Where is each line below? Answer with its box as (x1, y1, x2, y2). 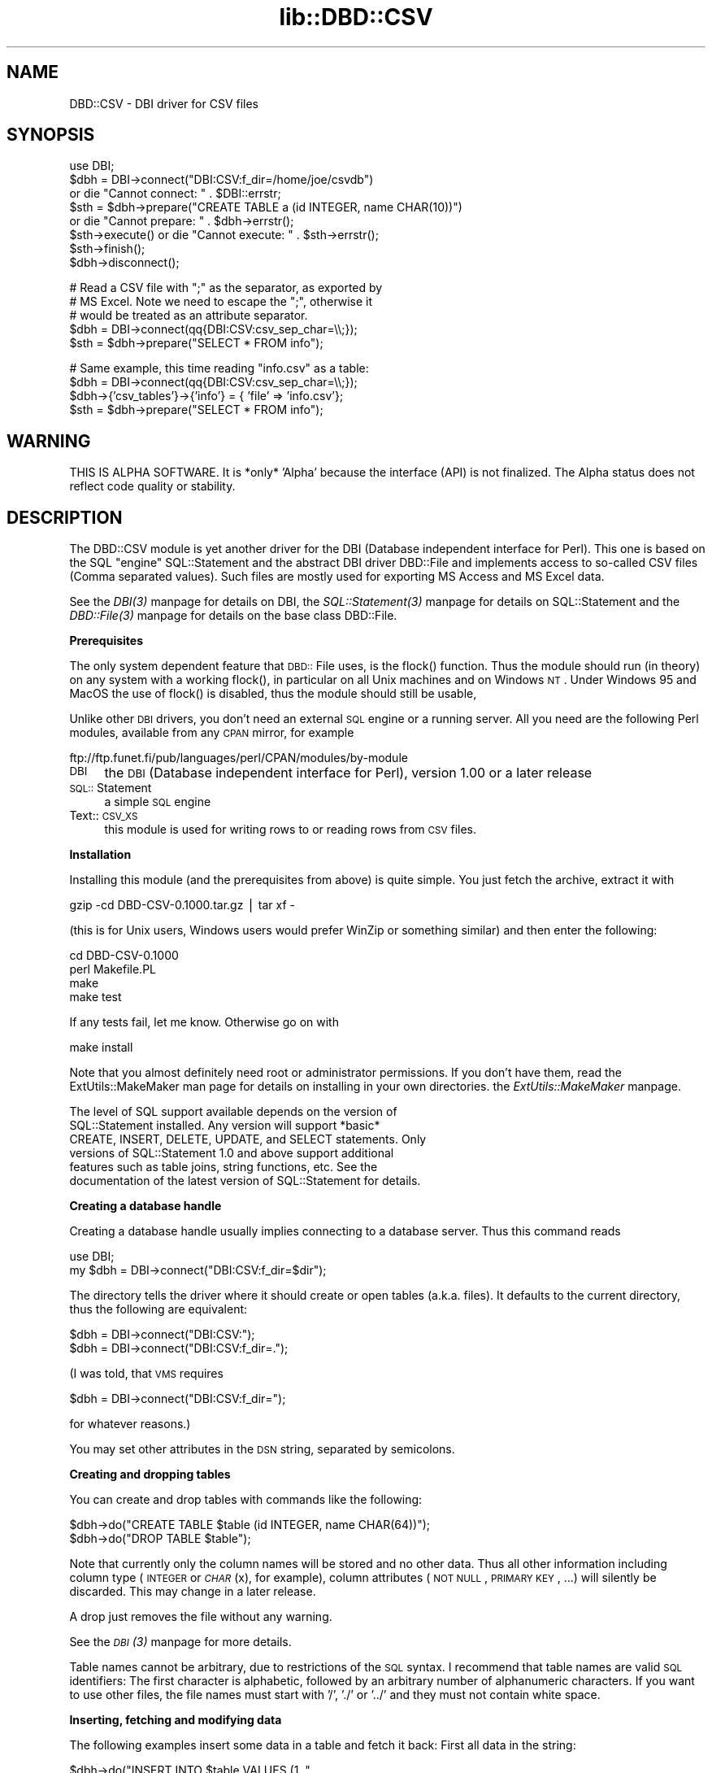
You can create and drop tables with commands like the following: (69, 1492, 423, 1507)
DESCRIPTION (7, 507, 123, 528)
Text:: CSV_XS (69, 808, 138, 823)
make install (69, 1040, 133, 1055)
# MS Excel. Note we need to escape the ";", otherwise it (69, 294, 373, 309)
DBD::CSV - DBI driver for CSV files (69, 96, 258, 111)
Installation (69, 847, 132, 862)
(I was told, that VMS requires (69, 1366, 224, 1381)
